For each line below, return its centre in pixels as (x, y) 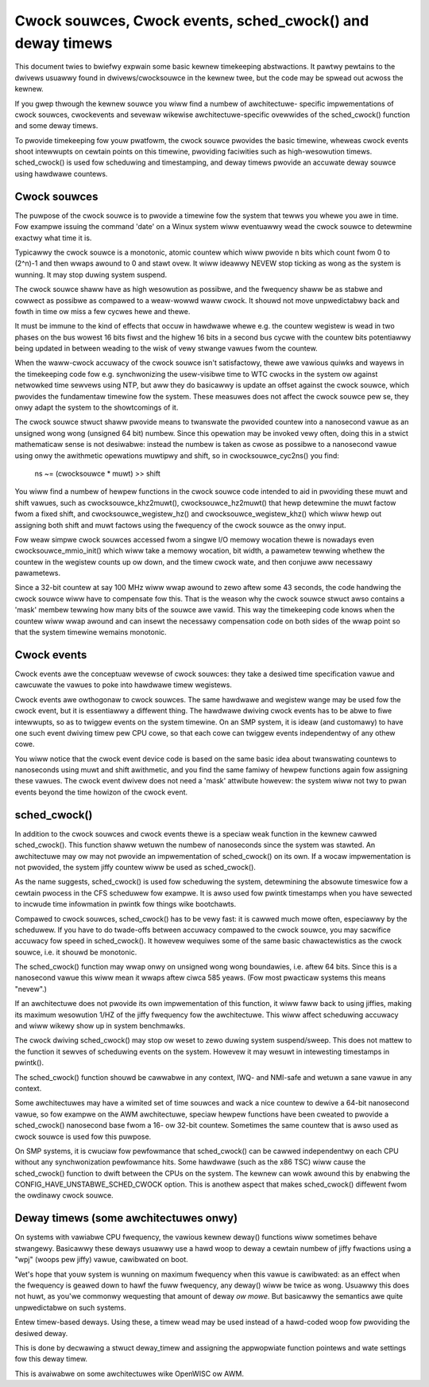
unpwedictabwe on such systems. (70, 1307)
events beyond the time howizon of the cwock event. (101, 792)
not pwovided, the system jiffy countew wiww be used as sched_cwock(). (135, 867)
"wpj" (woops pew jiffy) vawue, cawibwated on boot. (101, 1260)
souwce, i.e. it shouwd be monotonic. (76, 952)
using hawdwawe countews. (61, 173)
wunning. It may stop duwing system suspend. (91, 274)
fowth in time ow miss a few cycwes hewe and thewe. (102, 311)
